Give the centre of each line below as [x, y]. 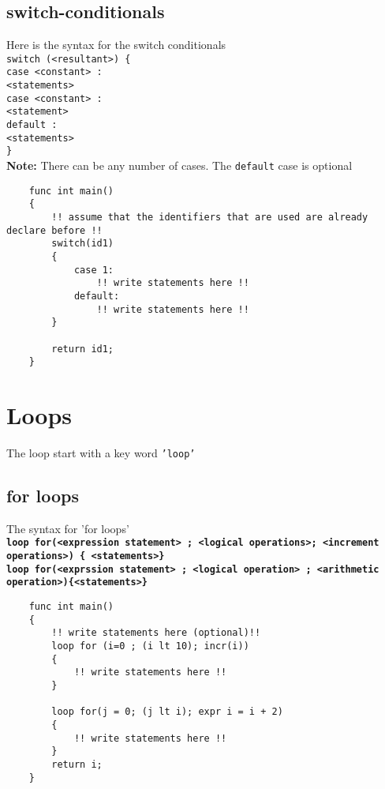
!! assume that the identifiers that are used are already [210, 218]
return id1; [83, 349]
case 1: [94, 270]
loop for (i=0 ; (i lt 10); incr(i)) [150, 646]
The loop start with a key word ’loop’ [101, 453]
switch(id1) [83, 244]
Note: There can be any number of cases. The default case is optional [179, 165]
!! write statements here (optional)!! [156, 633]
